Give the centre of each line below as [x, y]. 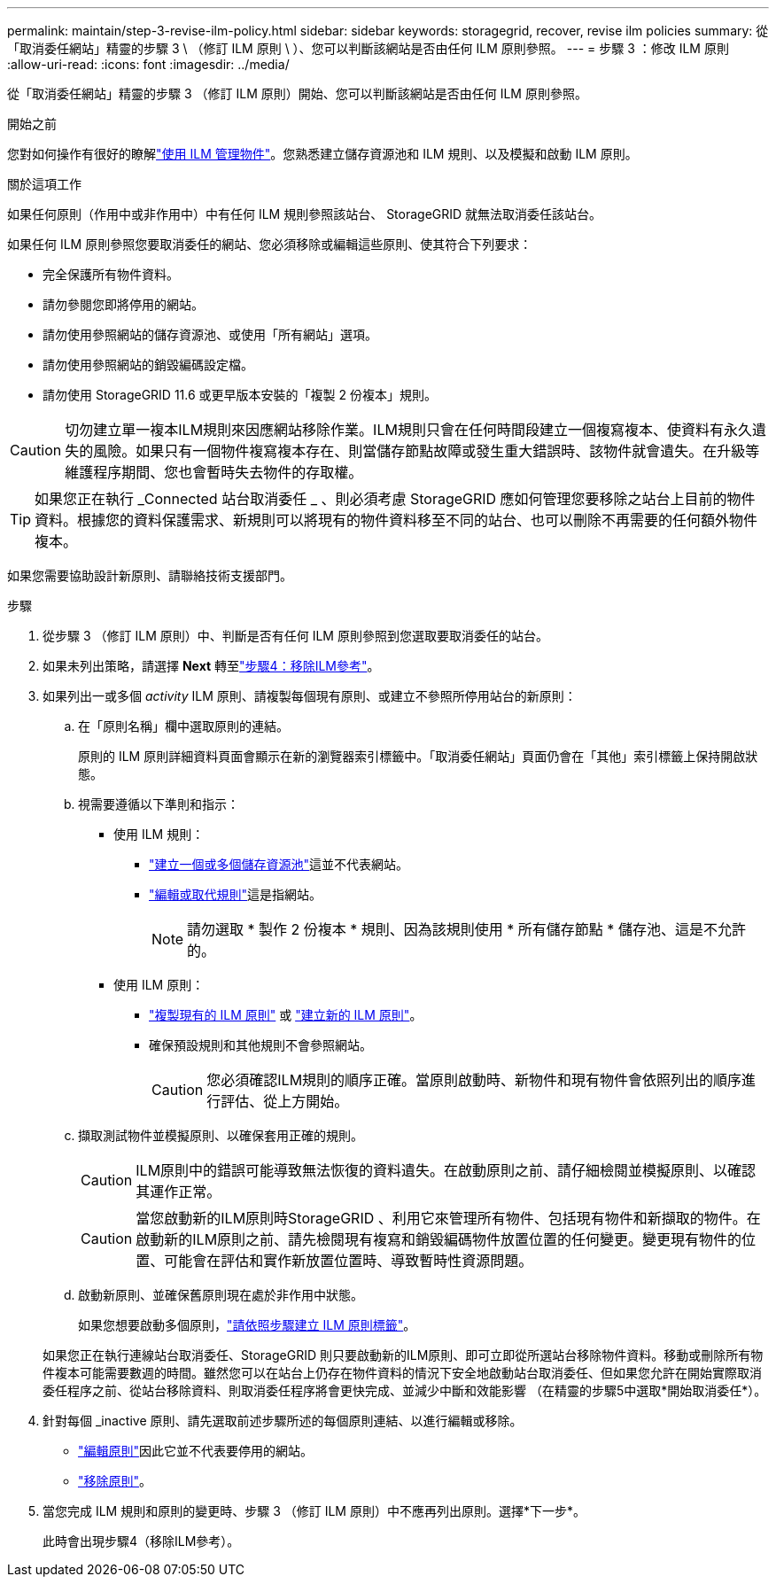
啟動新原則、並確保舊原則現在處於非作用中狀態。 [221, 1295]
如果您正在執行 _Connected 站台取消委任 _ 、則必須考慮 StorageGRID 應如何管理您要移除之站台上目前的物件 [395, 499]
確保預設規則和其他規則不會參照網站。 [260, 1045]
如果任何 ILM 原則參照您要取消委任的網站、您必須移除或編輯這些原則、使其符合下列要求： [270, 244]
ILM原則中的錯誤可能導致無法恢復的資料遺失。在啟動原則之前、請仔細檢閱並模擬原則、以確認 [446, 1170]
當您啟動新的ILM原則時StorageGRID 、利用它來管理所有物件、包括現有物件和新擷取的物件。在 [448, 1218]
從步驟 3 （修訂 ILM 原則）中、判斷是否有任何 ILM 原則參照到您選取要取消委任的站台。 [295, 636]
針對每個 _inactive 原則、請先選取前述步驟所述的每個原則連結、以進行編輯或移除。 [283, 1421]
